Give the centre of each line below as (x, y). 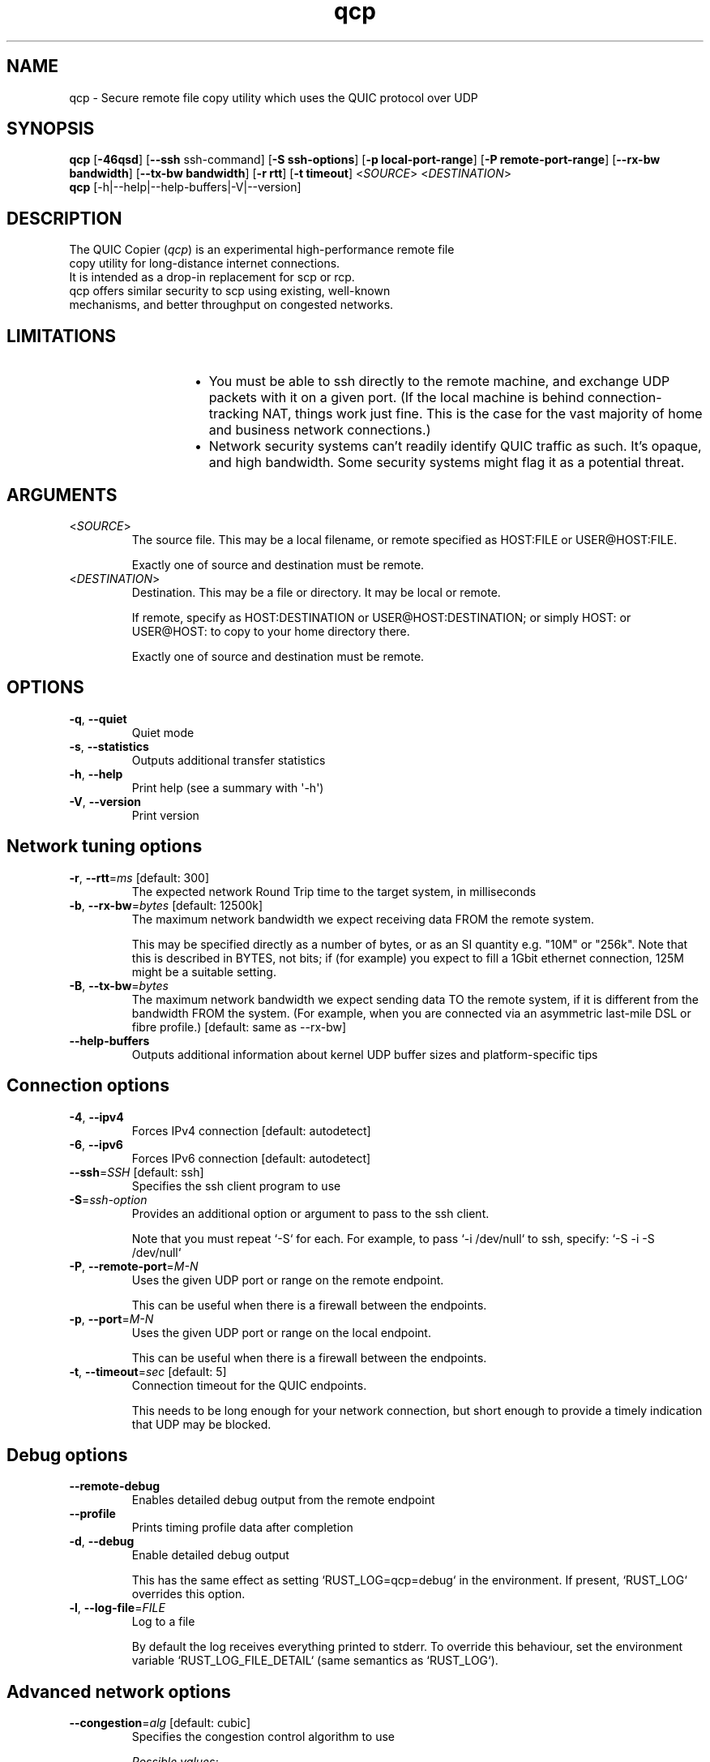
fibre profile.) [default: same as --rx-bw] (239, 1027)
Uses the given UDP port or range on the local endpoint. (281, 1332)
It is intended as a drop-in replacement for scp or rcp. (212, 277)
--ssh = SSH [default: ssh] (137, 1172)
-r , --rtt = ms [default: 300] (139, 877)
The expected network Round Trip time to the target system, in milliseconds (334, 891)
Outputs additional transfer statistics (229, 760)
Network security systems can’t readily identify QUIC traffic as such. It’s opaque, (455, 446)
